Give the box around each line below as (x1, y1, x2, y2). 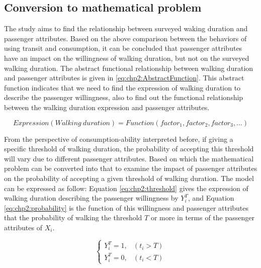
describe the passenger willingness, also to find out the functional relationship (4, 92, 243, 103)
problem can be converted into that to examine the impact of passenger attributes (4, 163, 257, 173)
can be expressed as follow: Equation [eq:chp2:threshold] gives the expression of (4, 183, 248, 193)
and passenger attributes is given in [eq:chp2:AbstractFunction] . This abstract (4, 72, 244, 83)
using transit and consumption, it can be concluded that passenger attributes (4, 43, 242, 53)
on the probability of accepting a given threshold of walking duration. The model (4, 172, 254, 183)
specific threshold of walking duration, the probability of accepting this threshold (4, 143, 254, 154)
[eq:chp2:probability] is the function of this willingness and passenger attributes (4, 202, 249, 213)
